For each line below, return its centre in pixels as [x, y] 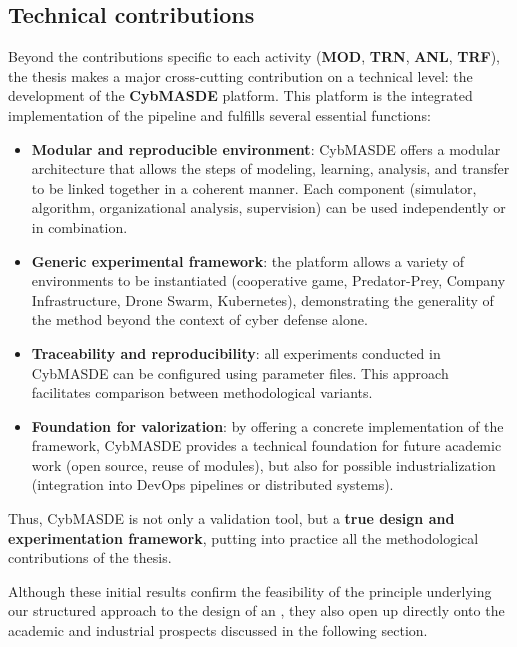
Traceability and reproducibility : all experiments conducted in [236, 352]
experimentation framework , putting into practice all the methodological [243, 537]
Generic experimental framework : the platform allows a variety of [248, 260]
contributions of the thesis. [90, 557]
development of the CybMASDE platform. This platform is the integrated [240, 95]
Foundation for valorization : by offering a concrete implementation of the [267, 425]
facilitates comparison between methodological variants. [202, 392]
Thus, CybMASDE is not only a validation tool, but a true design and [231, 518]
